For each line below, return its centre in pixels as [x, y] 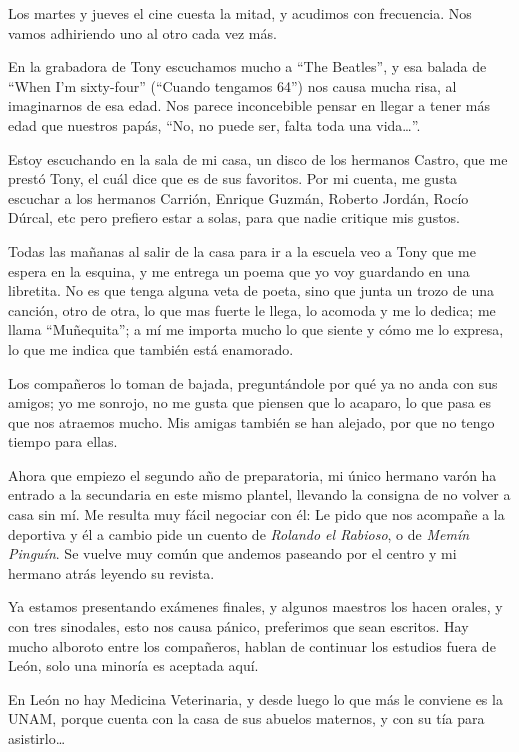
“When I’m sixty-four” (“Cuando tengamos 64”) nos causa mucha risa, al [232, 85]
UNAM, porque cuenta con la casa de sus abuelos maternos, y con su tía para [246, 718]
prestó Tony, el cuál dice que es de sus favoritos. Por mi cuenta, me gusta [233, 178]
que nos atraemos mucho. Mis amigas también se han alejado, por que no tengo [251, 421]
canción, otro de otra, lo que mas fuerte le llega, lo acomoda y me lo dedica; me [252, 309]
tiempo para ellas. [63, 441]
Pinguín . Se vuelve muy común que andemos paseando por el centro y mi [232, 553]
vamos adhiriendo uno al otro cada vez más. [142, 32]
